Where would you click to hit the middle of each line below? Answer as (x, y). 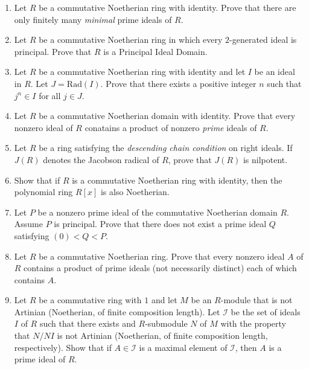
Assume (28, 224)
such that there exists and (88, 323)
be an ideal (275, 72)
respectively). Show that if (63, 347)
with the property (253, 323)
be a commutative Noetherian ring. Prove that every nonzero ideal (162, 256)
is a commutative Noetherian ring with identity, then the (177, 180)
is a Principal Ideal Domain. (155, 51)
